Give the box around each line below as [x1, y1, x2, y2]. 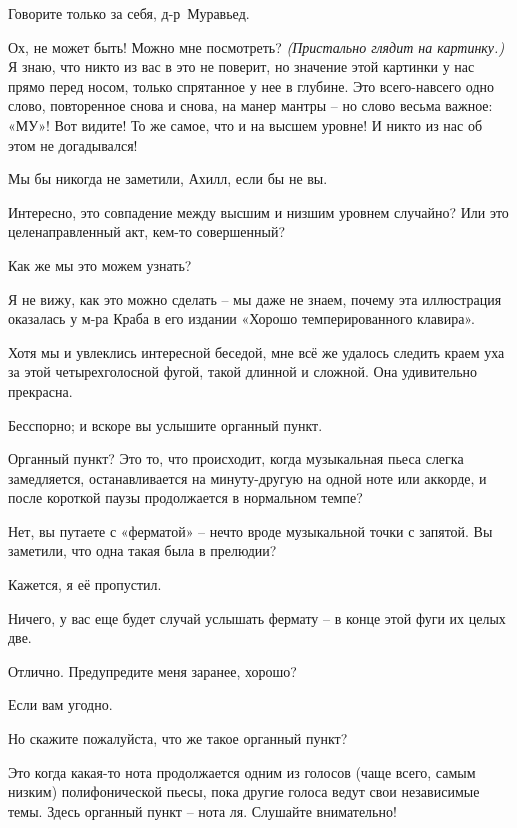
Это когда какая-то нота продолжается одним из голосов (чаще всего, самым [8, 761, 476, 782]
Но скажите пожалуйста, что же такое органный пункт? [8, 728, 348, 749]
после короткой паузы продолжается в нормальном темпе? [8, 487, 363, 508]
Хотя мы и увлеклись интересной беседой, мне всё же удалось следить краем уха [8, 341, 505, 362]
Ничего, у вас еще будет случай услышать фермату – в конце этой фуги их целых [8, 607, 506, 628]
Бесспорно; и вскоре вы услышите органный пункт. [8, 414, 323, 435]
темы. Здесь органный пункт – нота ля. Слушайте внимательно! [8, 800, 397, 821]
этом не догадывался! [8, 134, 138, 155]
